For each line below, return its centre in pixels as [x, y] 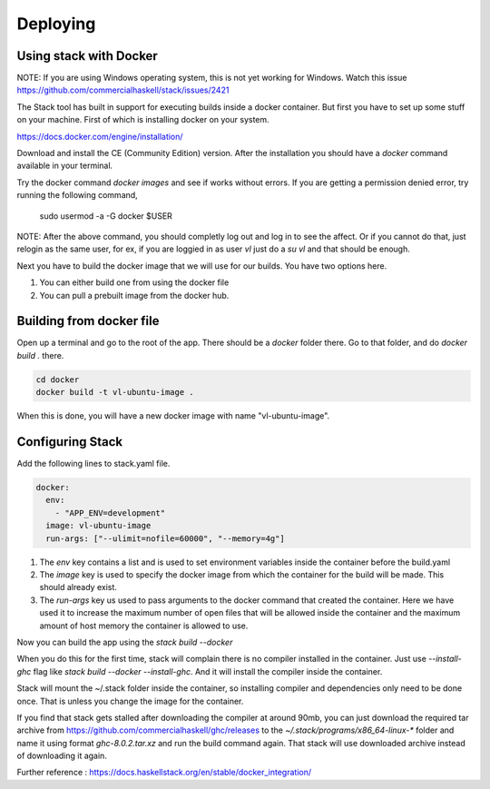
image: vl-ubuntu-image [98, 526]
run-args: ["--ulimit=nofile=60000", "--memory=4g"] [165, 538]
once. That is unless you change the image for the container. [130, 701]
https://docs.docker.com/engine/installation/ [100, 136]
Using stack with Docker [87, 56]
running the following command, [77, 195]
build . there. [40, 355]
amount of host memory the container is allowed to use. [144, 626]
